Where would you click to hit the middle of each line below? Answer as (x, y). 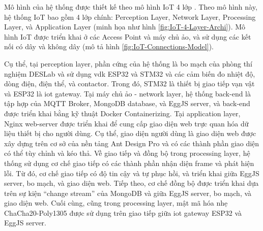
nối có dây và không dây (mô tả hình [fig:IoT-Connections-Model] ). (109, 46)
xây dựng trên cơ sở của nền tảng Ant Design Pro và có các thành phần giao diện (132, 143)
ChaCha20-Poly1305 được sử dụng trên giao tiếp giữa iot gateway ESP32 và (123, 212)
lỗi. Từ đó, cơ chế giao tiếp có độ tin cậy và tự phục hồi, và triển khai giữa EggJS (132, 173)
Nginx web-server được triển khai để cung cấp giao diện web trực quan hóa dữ (126, 123)
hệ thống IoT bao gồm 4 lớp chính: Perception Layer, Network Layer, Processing (130, 16)
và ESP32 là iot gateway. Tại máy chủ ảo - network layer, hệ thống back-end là (127, 93)
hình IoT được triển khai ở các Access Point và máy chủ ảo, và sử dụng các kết (128, 36)
